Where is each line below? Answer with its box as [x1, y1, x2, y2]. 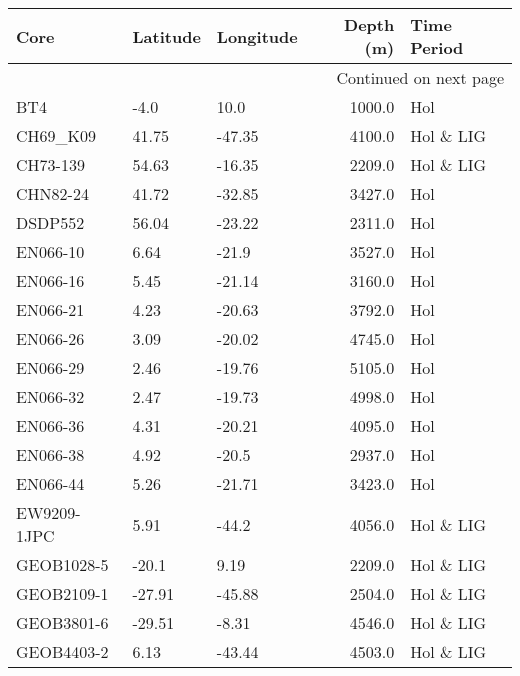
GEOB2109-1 [16, 582, 109, 605]
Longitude [216, 24, 298, 48]
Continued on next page [336, 66, 504, 89]
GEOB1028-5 [16, 553, 109, 576]
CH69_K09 [16, 124, 97, 147]
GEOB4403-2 [16, 640, 109, 663]
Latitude [132, 24, 201, 48]
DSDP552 [16, 211, 85, 234]
